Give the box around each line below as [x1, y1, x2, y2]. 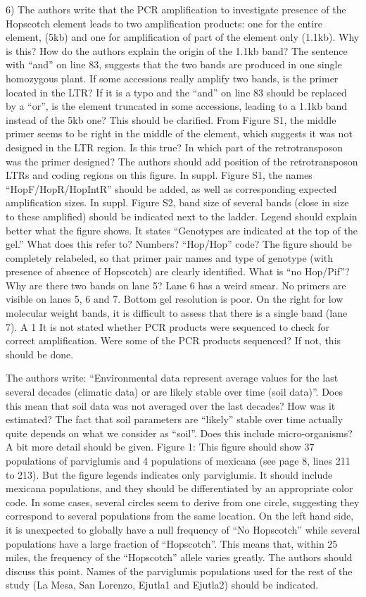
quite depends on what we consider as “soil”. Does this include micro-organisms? [6, 425, 353, 440]
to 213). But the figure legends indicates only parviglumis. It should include [6, 467, 333, 482]
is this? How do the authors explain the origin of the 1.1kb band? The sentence [6, 43, 348, 58]
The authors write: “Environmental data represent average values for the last [6, 370, 339, 385]
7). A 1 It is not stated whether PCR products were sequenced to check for [6, 319, 330, 334]
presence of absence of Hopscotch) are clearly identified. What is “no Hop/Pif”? [6, 264, 350, 279]
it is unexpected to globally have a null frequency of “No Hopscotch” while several [6, 522, 360, 536]
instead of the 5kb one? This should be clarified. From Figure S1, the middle [6, 112, 336, 127]
